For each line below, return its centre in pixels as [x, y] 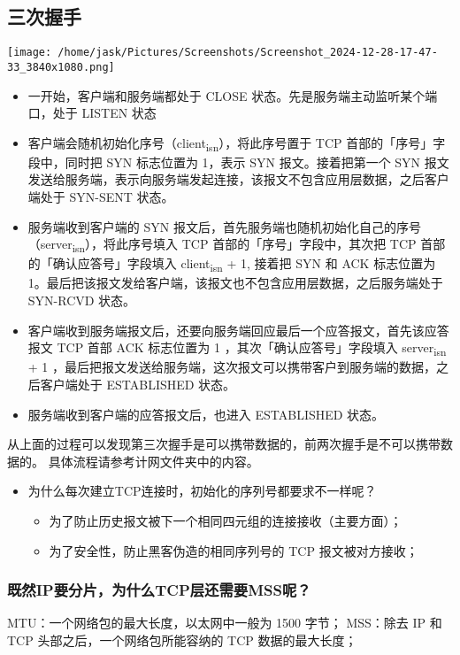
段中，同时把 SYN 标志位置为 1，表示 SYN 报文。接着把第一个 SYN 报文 [238, 162]
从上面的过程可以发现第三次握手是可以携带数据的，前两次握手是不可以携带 [224, 444]
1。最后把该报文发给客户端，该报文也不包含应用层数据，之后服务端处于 [235, 283]
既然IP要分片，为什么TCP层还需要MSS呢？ [159, 590]
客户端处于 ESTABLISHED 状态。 [138, 384]
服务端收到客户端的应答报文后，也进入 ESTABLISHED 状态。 [206, 414]
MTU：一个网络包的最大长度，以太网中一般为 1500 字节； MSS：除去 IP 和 [225, 623]
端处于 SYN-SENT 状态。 [101, 197]
